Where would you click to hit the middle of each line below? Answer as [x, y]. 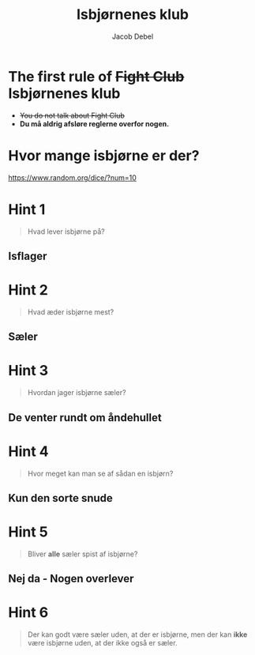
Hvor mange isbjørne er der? [104, 155]
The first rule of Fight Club [96, 76]
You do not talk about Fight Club [72, 115]
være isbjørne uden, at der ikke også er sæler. [102, 643]
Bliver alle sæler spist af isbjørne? [82, 554]
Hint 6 [28, 613]
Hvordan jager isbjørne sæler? [77, 393]
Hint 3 [28, 371]
